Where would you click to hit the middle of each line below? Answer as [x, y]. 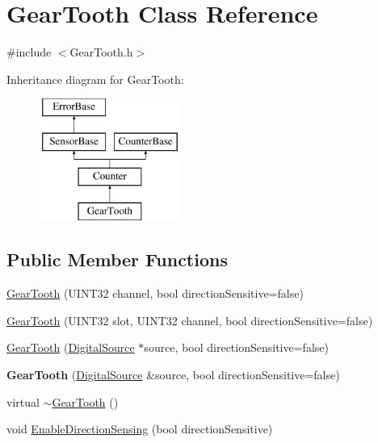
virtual [23, 401]
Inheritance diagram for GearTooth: [95, 79]
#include [29, 52]
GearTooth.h [101, 52]
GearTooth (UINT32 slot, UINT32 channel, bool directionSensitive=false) [190, 320]
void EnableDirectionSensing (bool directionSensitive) [140, 429]
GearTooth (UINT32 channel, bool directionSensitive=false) [155, 293]
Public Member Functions [117, 259]
